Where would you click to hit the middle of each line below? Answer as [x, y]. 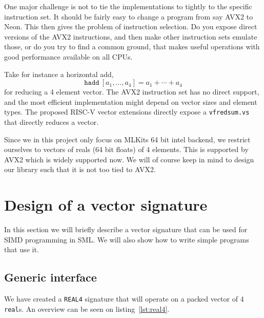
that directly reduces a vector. [52, 122]
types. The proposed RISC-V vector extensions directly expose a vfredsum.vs [127, 112]
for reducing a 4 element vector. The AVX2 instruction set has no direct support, [132, 92]
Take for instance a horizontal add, [59, 74]
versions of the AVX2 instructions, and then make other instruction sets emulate [131, 36]
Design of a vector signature [106, 205]
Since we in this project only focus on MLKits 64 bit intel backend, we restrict [127, 139]
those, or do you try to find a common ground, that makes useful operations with [132, 46]
